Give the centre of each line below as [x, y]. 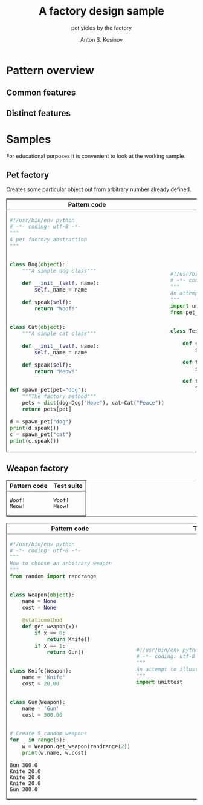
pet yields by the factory [101, 28]
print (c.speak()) [34, 441]
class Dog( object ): [38, 265]
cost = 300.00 [42, 715]
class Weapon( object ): [42, 595]
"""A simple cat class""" [59, 334]
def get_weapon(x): [50, 626]
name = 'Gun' [40, 708]
